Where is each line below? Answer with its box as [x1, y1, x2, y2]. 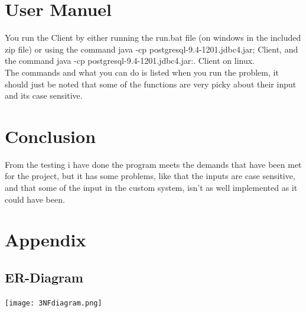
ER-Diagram [5, 268, 83, 286]
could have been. [5, 193, 65, 205]
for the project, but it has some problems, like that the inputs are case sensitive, [5, 170, 295, 182]
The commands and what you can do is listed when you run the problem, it [5, 66, 279, 78]
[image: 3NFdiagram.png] [5, 298, 102, 307]
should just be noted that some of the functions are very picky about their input [5, 77, 297, 90]
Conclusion [5, 123, 96, 148]
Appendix [5, 227, 86, 252]
